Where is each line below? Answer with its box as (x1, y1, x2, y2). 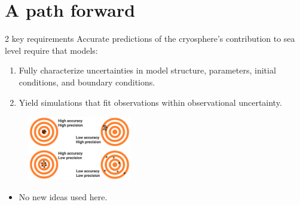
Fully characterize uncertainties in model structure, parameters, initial (19, 64, 276, 77)
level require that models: (5, 44, 98, 56)
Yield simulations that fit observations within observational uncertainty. (19, 96, 282, 108)
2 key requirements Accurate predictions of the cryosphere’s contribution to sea (5, 32, 295, 45)
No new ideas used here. (19, 190, 108, 203)
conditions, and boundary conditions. (19, 75, 155, 88)
